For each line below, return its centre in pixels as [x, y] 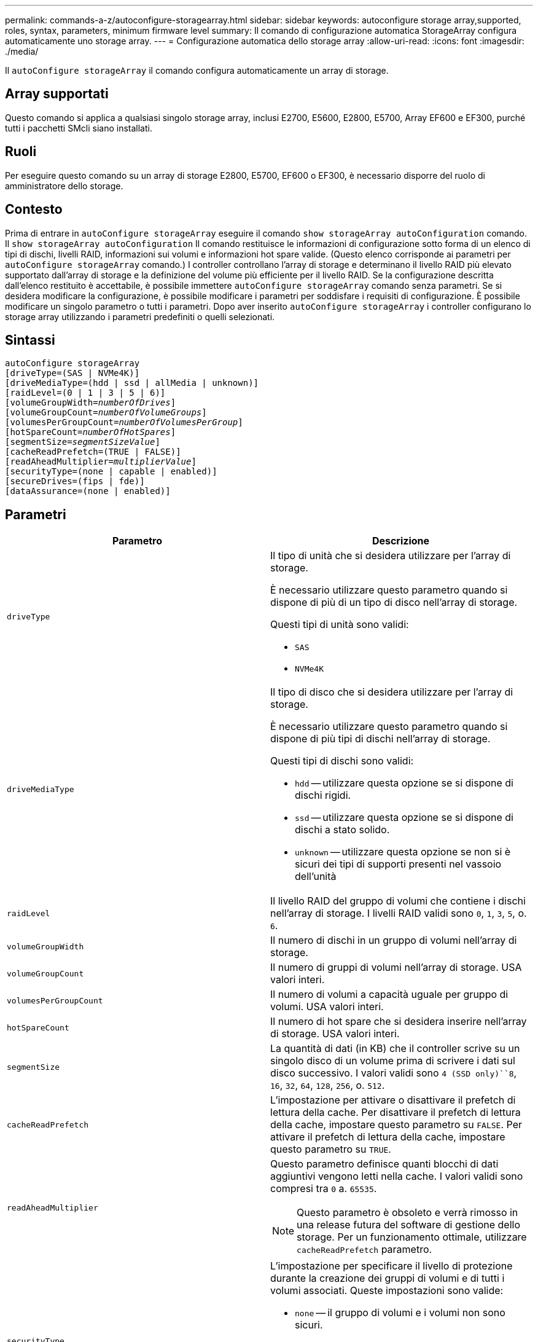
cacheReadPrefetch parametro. [365, 1250]
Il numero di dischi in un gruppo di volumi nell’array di [394, 940]
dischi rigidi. [323, 795]
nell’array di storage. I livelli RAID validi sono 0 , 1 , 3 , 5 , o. [399, 913]
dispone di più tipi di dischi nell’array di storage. [380, 739]
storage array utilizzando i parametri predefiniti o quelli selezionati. [140, 316]
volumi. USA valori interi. [327, 1007]
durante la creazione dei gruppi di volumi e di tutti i [388, 1278]
